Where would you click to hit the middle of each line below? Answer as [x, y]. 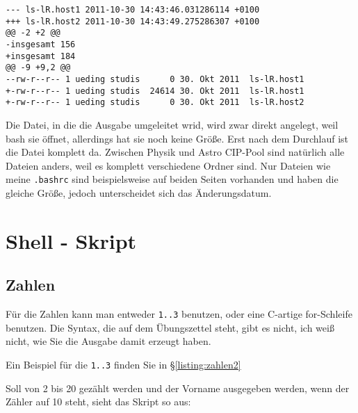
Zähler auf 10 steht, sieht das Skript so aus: [98, 402]
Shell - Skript [71, 240]
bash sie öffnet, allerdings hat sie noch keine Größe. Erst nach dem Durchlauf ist [177, 138]
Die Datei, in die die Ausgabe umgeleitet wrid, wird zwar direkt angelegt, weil [172, 124]
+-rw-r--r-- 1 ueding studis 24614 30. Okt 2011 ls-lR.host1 [155, 91]
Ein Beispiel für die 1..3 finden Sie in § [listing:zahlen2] [123, 364]
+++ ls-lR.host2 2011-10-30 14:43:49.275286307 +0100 [133, 21]
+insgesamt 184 [41, 56]
